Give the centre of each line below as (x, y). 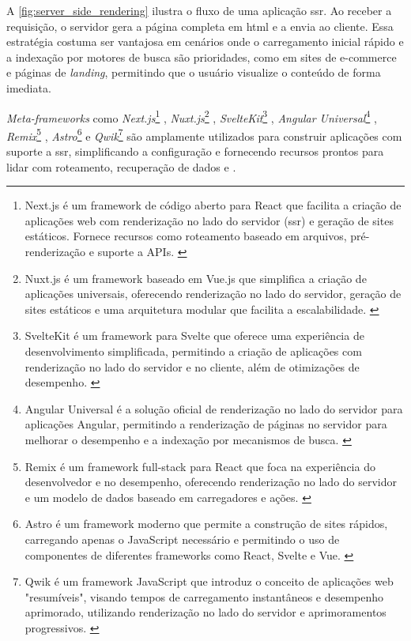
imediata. (29, 87)
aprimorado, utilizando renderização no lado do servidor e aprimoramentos (205, 612)
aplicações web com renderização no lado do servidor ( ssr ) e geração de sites (209, 220)
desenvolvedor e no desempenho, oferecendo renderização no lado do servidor (211, 482)
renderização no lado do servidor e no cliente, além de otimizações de (192, 366)
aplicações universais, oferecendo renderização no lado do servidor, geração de (213, 294)
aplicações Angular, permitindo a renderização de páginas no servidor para (206, 424)
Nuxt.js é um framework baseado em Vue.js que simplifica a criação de (196, 278)
